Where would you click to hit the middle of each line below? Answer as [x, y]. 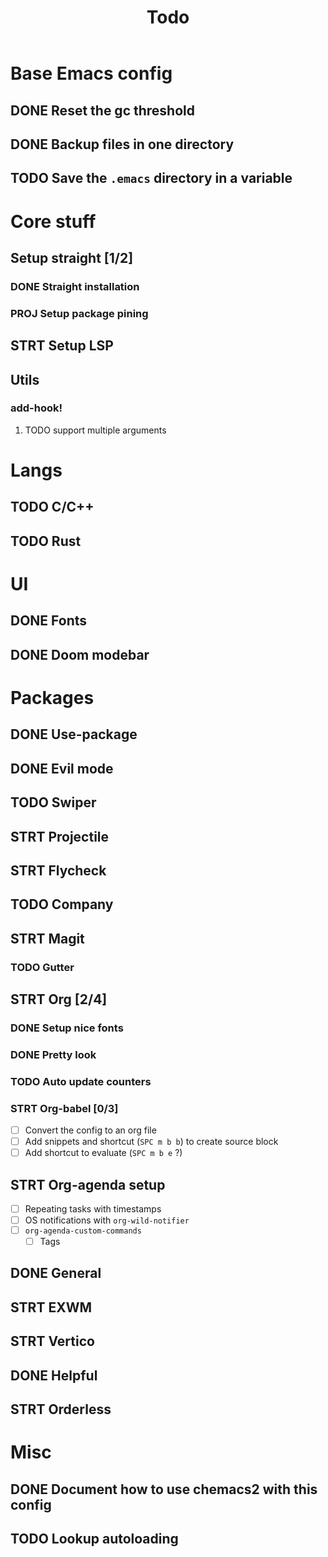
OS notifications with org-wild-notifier [107, 1220]
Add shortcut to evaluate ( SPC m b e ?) [103, 1153]
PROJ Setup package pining [79, 313]
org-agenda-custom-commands [83, 1231]
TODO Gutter [42, 967]
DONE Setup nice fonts [67, 1028]
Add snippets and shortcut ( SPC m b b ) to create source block [151, 1142]
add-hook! [36, 408]
